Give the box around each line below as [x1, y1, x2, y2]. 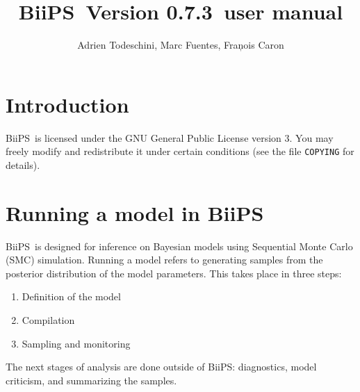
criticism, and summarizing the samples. [6, 373, 177, 387]
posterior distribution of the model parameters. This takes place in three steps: [6, 266, 342, 280]
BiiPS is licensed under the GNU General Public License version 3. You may [6, 130, 334, 145]
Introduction [6, 90, 129, 118]
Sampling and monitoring [22, 336, 131, 350]
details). [6, 157, 40, 172]
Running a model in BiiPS [6, 198, 264, 227]
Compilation [22, 313, 75, 327]
